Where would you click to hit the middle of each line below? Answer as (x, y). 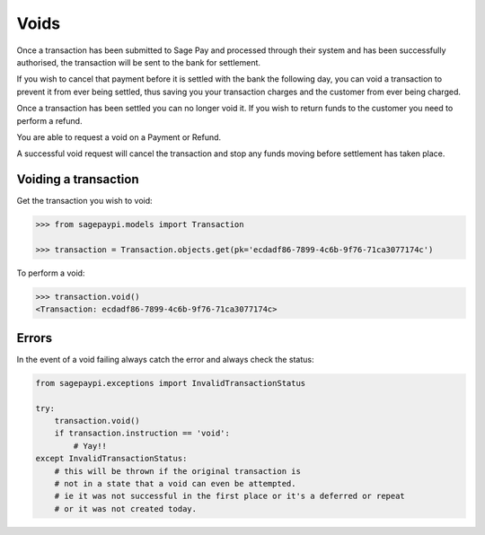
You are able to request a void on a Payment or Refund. (119, 137)
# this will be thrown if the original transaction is (177, 471)
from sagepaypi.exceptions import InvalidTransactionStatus (171, 383)
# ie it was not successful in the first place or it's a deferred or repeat (230, 496)
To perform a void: (51, 273)
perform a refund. (49, 120)
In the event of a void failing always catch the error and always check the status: (165, 359)
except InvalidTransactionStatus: (111, 459)
